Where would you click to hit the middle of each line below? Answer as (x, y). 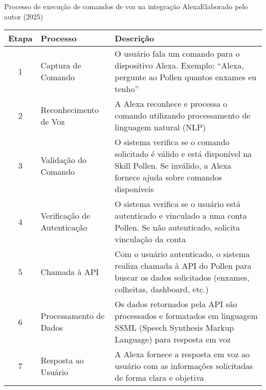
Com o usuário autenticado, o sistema (182, 254)
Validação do (64, 159)
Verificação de (65, 216)
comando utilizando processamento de (183, 116)
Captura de (61, 65)
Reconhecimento (70, 109)
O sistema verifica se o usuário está (178, 204)
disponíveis (134, 189)
